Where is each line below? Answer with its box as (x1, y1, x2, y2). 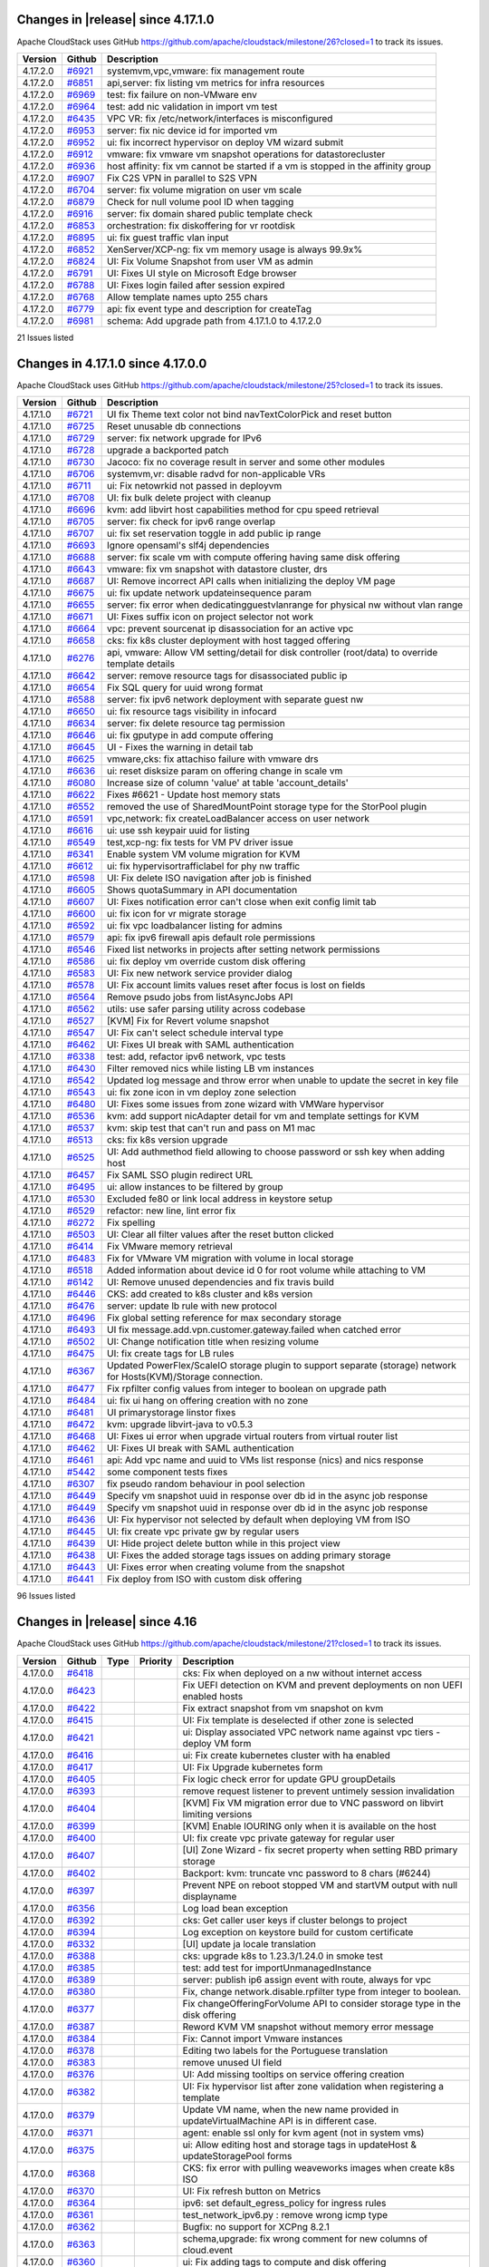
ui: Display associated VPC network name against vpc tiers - (182, 1726, 441, 1738)
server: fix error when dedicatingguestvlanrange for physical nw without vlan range (107, 598, 464, 611)
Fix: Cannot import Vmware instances (182, 2032, 343, 2045)
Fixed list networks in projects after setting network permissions (107, 943, 380, 956)
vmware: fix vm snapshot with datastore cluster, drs (107, 563, 328, 576)
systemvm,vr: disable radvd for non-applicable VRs (107, 468, 326, 481)
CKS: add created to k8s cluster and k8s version (107, 1288, 313, 1300)
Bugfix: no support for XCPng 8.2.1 (182, 2220, 331, 2233)
